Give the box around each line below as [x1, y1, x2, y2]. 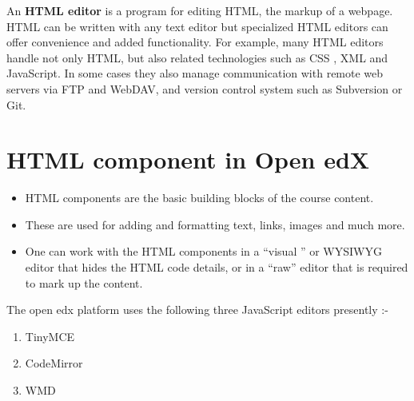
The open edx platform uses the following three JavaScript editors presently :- [6, 301, 388, 318]
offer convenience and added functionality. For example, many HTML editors [6, 34, 384, 50]
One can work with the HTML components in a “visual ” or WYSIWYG [25, 243, 382, 260]
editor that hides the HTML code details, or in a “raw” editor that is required [25, 259, 408, 276]
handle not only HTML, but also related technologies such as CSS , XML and [6, 49, 388, 66]
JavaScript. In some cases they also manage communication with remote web [6, 65, 384, 81]
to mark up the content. [25, 274, 143, 291]
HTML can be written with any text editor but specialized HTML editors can [6, 18, 388, 34]
